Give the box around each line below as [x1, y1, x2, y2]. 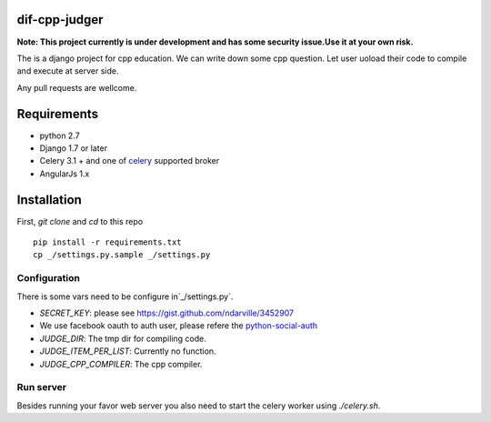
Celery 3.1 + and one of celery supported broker [39, 156, 220, 166]
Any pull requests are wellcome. [16, 82, 137, 93]
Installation [16, 192, 82, 207]
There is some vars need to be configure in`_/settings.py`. [16, 291, 234, 302]
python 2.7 [39, 130, 81, 141]
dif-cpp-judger [16, 12, 104, 27]
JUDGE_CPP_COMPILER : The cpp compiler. [39, 358, 203, 369]
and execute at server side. [16, 65, 119, 76]
